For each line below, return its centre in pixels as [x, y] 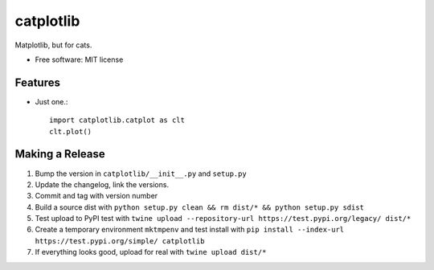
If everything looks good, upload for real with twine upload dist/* [151, 252]
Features [37, 82]
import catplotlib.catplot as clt [117, 120]
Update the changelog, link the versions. [102, 184]
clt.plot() [71, 131]
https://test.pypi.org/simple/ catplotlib [120, 241]
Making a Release [60, 154]
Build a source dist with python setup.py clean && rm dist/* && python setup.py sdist [200, 207]
